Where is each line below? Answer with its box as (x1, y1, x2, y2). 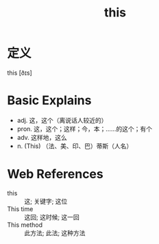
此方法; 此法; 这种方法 (24, 228, 86, 237)
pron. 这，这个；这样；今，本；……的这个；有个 (16, 125, 153, 133)
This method (7, 221, 43, 229)
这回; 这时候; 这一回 (24, 212, 80, 221)
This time (7, 204, 34, 213)
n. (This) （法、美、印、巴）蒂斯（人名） (16, 142, 133, 150)
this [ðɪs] (7, 69, 32, 77)
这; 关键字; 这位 (24, 197, 68, 205)
